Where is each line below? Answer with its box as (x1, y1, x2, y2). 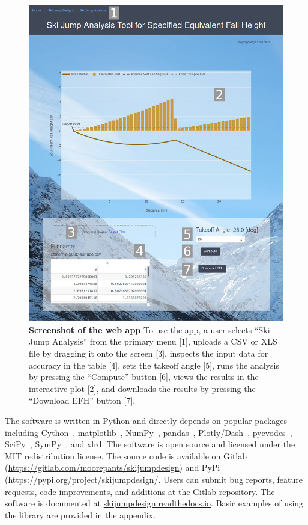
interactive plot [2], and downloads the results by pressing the (29, 382, 256, 395)
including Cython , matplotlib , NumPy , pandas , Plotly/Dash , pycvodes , (5, 426, 292, 438)
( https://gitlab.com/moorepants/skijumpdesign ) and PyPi (5, 461, 220, 474)
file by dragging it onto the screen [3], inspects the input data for (29, 347, 268, 360)
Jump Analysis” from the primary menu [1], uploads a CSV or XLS (29, 335, 277, 348)
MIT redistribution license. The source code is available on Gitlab (5, 449, 247, 462)
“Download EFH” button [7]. (29, 394, 136, 407)
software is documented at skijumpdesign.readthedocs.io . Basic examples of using (5, 497, 304, 509)
